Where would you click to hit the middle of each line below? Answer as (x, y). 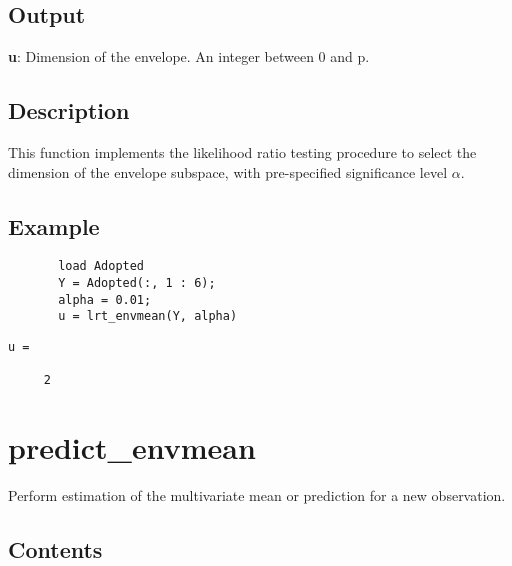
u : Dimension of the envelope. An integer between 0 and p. (189, 56)
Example (54, 225)
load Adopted (101, 266)
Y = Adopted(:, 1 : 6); (137, 283)
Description (69, 110)
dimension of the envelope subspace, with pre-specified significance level (228, 171)
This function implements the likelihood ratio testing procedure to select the (242, 152)
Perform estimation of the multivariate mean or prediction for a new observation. (257, 495)
